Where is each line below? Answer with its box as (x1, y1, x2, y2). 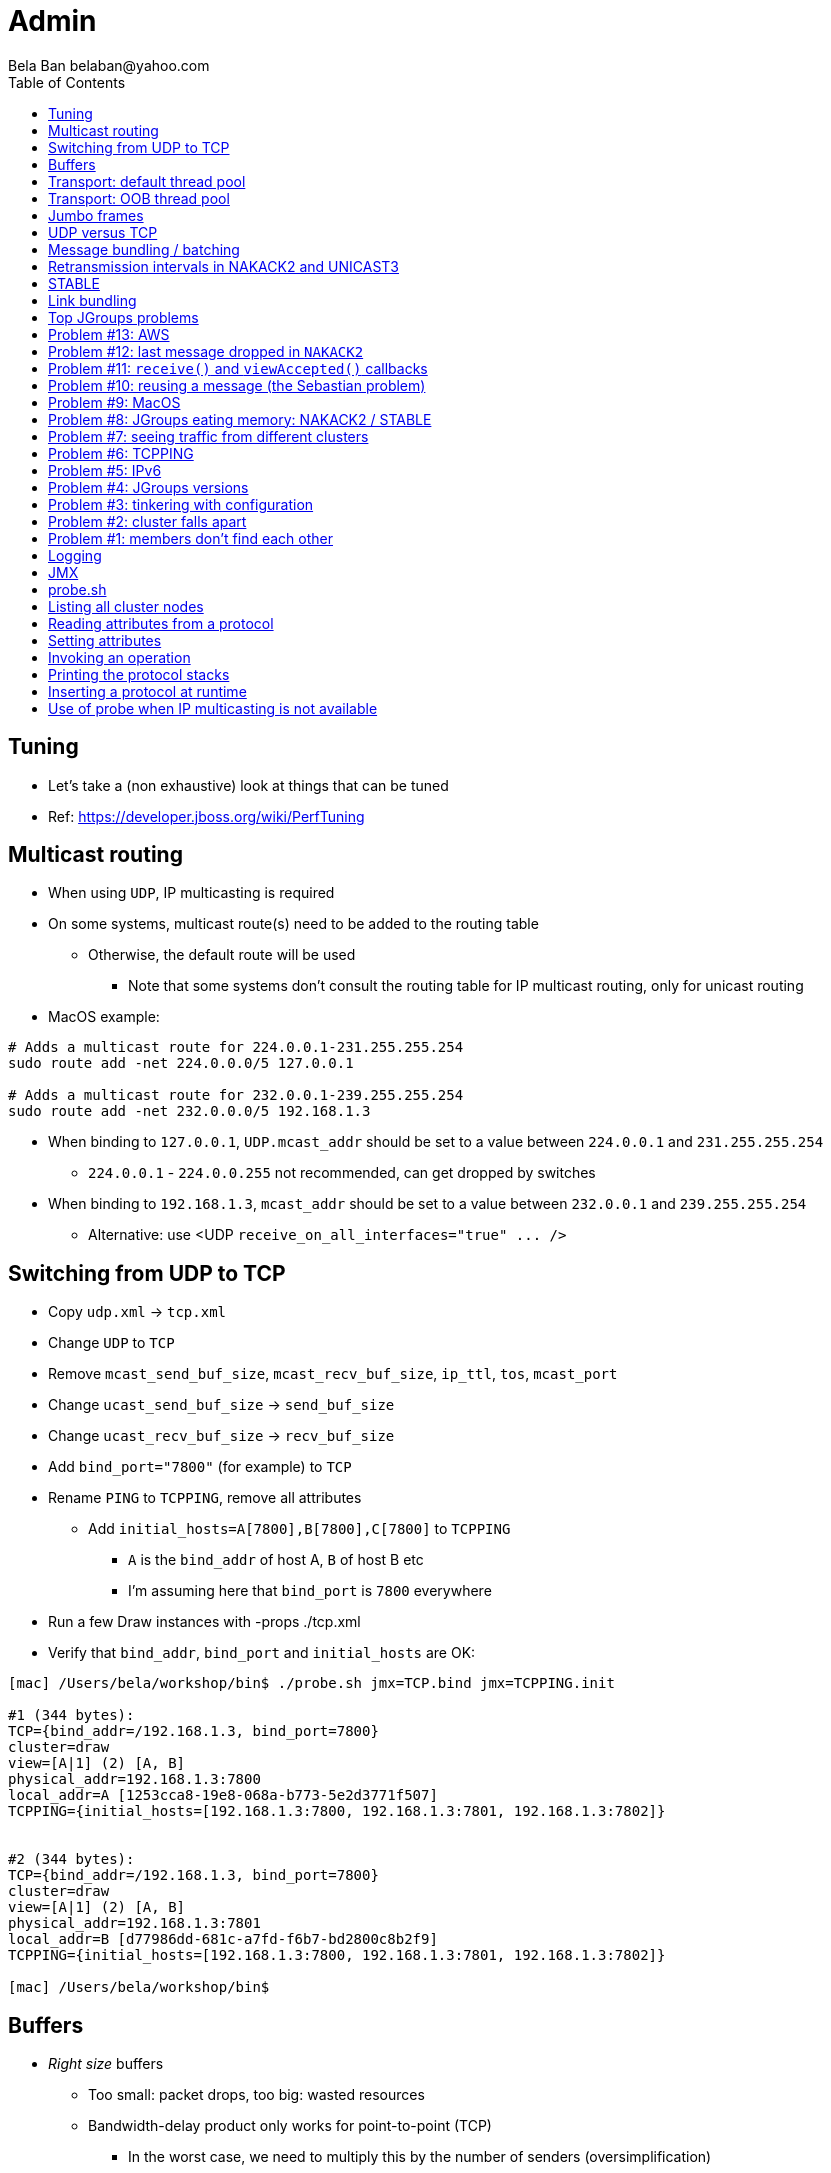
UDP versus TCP (48, 223, 158, 241)
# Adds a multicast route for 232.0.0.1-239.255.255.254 (8, 1087, 464, 1104)
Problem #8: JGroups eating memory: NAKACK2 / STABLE (48, 410, 432, 428)
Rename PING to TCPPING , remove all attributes (48, 1489, 362, 1507)
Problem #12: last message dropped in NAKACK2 (48, 342, 364, 360)
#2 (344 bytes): (8, 1851, 135, 1868)
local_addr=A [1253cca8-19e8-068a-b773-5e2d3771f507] (8, 1787, 438, 1804)
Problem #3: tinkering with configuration (48, 495, 314, 513)
